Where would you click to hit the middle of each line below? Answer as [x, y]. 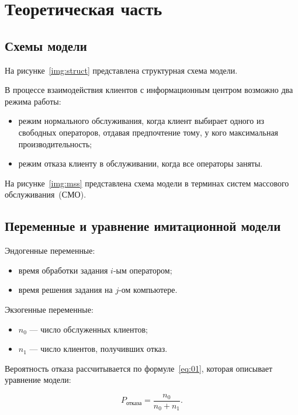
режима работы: [33, 101]
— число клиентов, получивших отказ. [98, 349]
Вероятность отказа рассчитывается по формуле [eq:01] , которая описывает [139, 368]
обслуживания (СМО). [46, 194]
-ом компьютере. [148, 290]
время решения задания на [65, 290]
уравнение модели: [38, 380]
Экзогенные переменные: [49, 309]
